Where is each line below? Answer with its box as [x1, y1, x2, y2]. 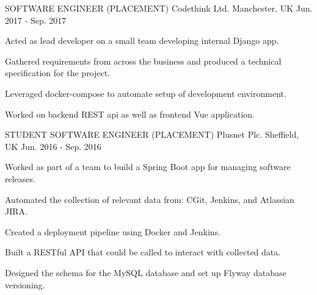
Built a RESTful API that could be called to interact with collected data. [5, 246, 281, 258]
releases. [5, 172, 35, 185]
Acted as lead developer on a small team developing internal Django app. [5, 34, 279, 47]
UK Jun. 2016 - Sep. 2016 [5, 140, 101, 152]
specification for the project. [5, 66, 111, 79]
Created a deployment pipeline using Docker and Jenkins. [5, 225, 220, 238]
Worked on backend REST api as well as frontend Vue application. [5, 107, 255, 120]
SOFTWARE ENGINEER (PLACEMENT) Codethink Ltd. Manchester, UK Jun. [5, 2, 313, 14]
